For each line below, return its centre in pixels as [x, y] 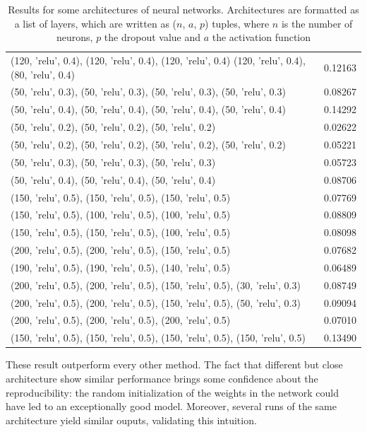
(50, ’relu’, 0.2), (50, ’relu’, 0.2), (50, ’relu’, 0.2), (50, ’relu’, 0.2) [148, 144]
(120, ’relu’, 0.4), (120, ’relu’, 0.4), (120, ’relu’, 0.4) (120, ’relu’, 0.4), [158, 60]
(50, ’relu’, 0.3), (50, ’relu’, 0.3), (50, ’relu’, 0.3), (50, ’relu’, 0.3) [148, 92]
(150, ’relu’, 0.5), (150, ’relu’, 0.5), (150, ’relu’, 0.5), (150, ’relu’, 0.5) [158, 338]
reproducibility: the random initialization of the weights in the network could [173, 392]
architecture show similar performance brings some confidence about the [162, 378]
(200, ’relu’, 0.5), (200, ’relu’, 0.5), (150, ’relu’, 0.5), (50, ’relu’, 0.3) [156, 302]
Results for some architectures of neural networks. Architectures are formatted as [183, 9]
